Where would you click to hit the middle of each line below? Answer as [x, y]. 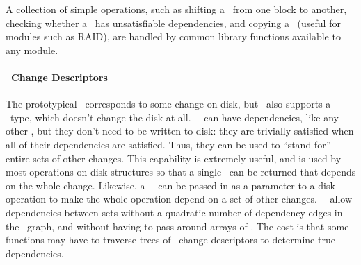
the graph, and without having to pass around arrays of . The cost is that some [177, 226]
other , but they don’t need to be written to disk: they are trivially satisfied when [180, 131]
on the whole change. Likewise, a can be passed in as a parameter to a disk [170, 185]
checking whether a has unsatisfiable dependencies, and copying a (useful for [173, 23]
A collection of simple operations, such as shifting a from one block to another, [176, 9]
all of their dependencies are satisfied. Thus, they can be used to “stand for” [168, 144]
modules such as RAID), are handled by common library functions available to [173, 36]
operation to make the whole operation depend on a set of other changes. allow [179, 199]
